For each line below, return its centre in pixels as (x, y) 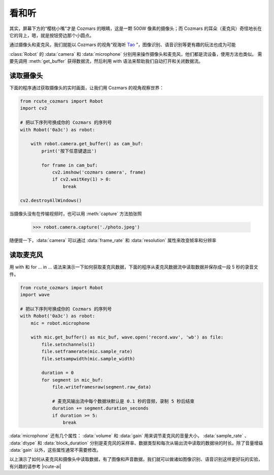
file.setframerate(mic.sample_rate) (87, 352)
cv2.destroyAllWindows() (51, 201)
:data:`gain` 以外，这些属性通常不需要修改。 (55, 450)
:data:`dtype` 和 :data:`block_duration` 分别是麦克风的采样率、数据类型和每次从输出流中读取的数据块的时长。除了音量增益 (136, 443)
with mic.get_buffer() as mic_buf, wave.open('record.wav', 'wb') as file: (127, 337)
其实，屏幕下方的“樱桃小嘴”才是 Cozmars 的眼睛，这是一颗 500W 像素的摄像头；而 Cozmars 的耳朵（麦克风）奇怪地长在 (136, 28)
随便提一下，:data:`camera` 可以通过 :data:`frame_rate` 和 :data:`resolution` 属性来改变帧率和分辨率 (113, 241)
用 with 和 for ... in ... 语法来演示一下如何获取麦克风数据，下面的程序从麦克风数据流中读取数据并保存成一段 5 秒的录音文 (134, 267)
